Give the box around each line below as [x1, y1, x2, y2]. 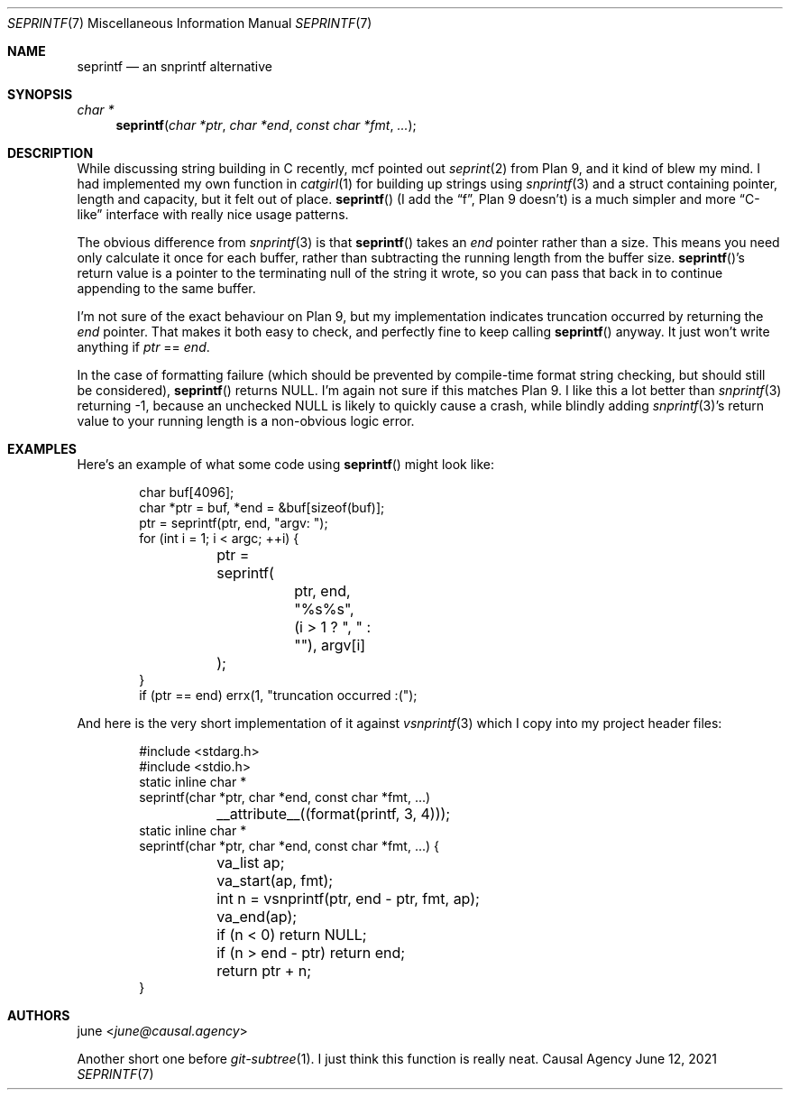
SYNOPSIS [7, 87, 73, 102]
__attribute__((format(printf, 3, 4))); [216, 805, 451, 823]
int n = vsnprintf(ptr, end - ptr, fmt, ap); [216, 890, 480, 908]
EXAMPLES [7, 441, 77, 456]
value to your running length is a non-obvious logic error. [77, 413, 415, 429]
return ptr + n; [216, 962, 312, 980]
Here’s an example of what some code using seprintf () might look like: [77, 456, 495, 472]
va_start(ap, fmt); [216, 871, 334, 890]
